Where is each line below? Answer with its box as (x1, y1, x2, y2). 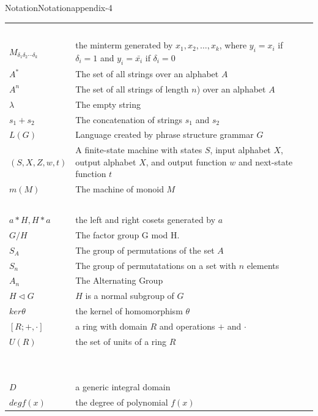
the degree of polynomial (75, 396, 168, 409)
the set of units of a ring (75, 335, 166, 347)
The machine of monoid (75, 183, 164, 195)
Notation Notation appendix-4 (5, 1, 113, 13)
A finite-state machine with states (75, 143, 202, 156)
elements (246, 259, 279, 271)
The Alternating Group (75, 274, 163, 287)
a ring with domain (75, 319, 147, 332)
